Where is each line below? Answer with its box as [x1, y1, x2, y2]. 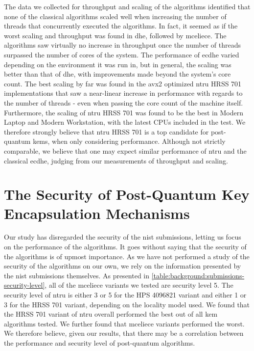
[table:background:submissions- [151, 270, 245, 280]
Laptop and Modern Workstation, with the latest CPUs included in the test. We [4, 117, 246, 127]
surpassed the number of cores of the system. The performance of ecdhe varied [4, 49, 239, 59]
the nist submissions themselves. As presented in [4, 270, 150, 280]
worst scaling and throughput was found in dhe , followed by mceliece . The [4, 30, 227, 40]
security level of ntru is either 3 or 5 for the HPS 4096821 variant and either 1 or [4, 289, 247, 299]
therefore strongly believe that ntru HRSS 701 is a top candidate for [4, 126, 209, 136]
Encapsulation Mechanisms [4, 203, 190, 223]
